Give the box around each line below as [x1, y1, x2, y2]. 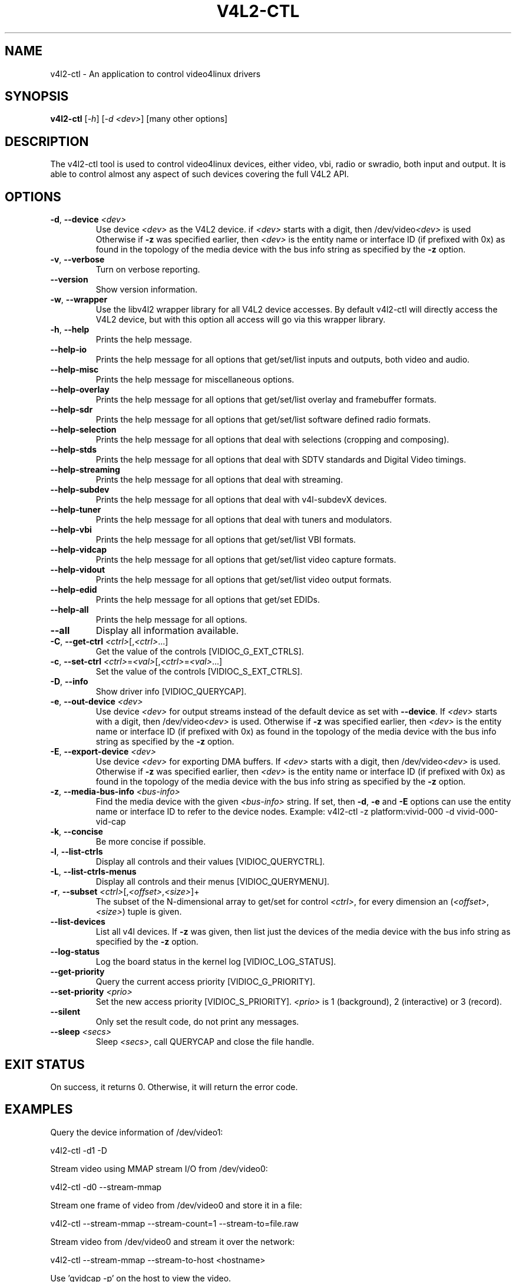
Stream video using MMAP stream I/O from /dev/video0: [50, 1163, 268, 1174]
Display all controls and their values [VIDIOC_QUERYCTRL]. [95, 856, 325, 867]
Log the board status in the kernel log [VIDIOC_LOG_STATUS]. [95, 956, 336, 967]
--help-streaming [50, 464, 120, 475]
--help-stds [50, 444, 97, 455]
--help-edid [50, 584, 97, 595]
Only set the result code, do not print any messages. [95, 1017, 299, 1027]
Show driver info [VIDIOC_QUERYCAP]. [95, 686, 247, 697]
